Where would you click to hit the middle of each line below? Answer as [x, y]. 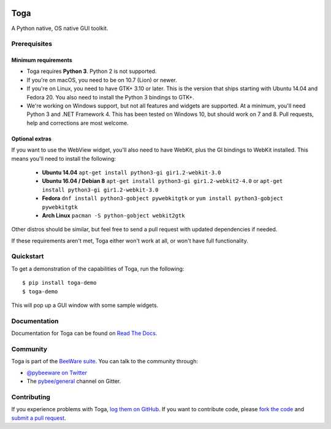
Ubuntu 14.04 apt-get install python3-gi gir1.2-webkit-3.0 [131, 172]
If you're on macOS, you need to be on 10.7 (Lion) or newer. [102, 80]
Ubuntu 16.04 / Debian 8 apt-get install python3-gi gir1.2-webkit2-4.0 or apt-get [162, 181]
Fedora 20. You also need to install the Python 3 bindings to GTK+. [110, 97]
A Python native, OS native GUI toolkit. [60, 28]
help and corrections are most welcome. [78, 123]
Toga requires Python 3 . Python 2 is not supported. [92, 71]
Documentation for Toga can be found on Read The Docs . [84, 333]
